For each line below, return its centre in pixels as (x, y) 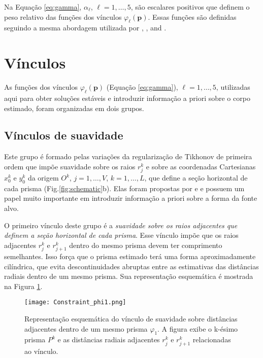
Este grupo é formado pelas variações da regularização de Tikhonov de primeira (128, 156)
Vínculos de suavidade (64, 135)
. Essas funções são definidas (192, 16)
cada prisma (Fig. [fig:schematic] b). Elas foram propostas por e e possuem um (124, 188)
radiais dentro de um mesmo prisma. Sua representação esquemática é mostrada (129, 276)
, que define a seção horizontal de (196, 178)
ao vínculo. (41, 351)
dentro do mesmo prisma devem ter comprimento (146, 245)
